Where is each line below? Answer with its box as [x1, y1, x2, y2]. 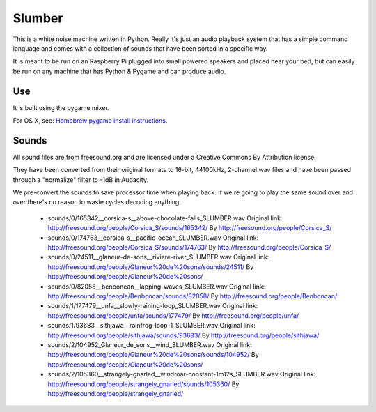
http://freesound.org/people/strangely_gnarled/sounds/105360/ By [47, 380, 240, 388]
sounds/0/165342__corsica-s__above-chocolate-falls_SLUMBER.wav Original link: [47, 213, 283, 222]
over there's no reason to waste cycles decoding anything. [13, 198, 181, 206]
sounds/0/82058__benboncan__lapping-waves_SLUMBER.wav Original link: [47, 282, 265, 291]
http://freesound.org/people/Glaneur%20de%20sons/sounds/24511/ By [47, 262, 254, 271]
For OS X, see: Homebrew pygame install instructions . [13, 116, 168, 125]
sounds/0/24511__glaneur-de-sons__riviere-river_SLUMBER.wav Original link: [47, 253, 269, 261]
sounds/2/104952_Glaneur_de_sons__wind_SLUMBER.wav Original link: [47, 340, 252, 349]
